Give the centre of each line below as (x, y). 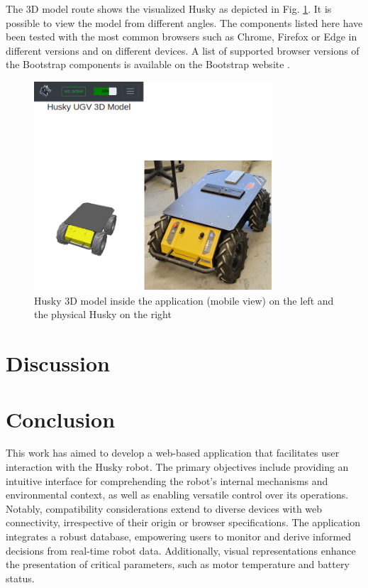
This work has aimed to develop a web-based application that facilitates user (173, 453)
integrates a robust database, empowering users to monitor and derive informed (179, 537)
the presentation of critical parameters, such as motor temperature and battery (178, 564)
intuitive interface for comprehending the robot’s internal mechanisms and (167, 480)
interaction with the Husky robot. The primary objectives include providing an (177, 467)
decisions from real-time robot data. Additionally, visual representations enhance (181, 550)
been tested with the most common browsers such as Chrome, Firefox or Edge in (182, 37)
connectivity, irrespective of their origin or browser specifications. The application (183, 522)
